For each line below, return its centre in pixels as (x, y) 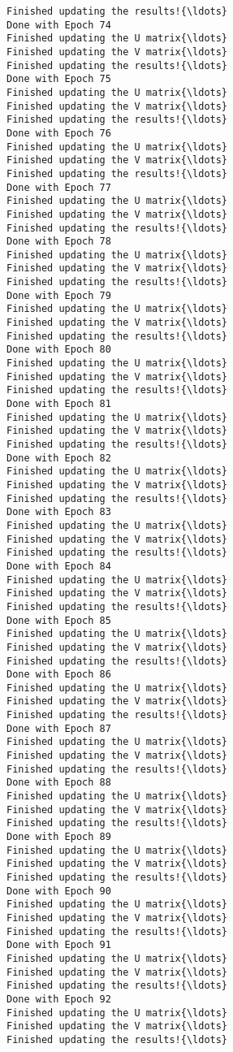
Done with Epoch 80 (59, 350)
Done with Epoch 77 (59, 187)
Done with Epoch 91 (59, 945)
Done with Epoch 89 (59, 837)
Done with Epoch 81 (59, 404)
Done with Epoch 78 (59, 242)
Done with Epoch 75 (59, 79)
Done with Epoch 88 (59, 783)
